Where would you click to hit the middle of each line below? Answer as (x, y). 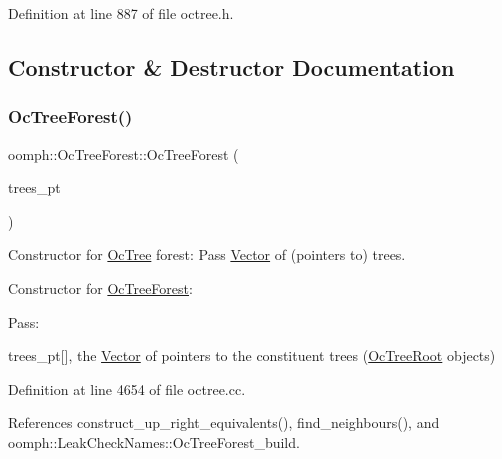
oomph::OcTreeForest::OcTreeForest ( (123, 153)
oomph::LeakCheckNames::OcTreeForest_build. (154, 441)
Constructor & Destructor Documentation (231, 66)
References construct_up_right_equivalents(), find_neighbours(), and (224, 422)
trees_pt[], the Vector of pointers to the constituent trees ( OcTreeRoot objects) (252, 355)
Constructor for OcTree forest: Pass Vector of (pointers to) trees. (207, 254)
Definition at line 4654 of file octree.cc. (127, 388)
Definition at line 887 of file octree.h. (121, 13)
